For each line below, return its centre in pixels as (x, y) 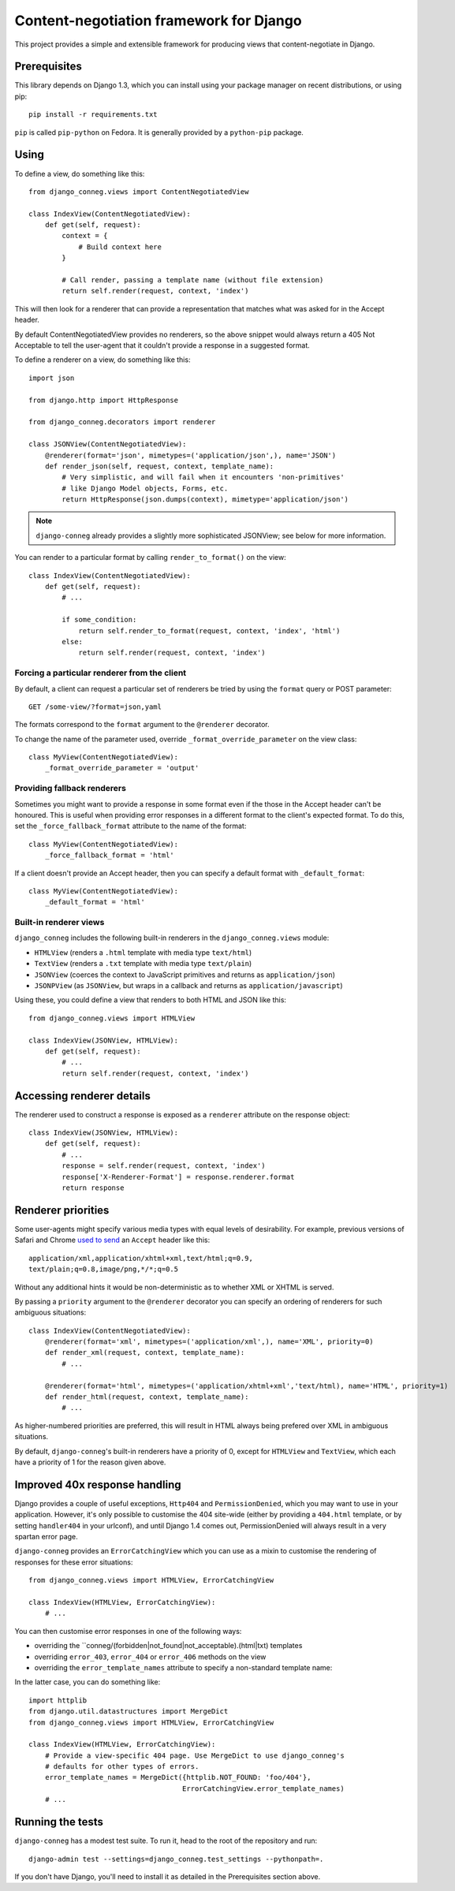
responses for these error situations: (74, 1562)
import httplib (58, 1700)
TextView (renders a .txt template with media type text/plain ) (143, 964)
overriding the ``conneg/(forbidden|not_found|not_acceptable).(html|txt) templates (168, 1646)
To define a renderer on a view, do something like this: (103, 360)
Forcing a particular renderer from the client (101, 673)
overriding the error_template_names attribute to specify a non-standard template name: (183, 1667)
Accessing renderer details (83, 1096)
